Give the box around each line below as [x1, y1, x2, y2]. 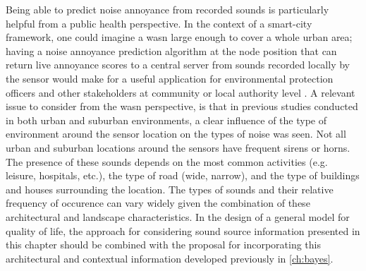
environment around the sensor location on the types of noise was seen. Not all [6, 126, 346, 141]
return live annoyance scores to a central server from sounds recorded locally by [6, 57, 350, 72]
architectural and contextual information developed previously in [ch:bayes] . [6, 251, 334, 265]
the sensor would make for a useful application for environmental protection [6, 71, 334, 85]
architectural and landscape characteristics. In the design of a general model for [6, 209, 350, 224]
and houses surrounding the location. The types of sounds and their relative [6, 181, 334, 196]
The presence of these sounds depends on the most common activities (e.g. [6, 154, 328, 169]
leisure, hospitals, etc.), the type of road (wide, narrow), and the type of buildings [6, 168, 360, 183]
